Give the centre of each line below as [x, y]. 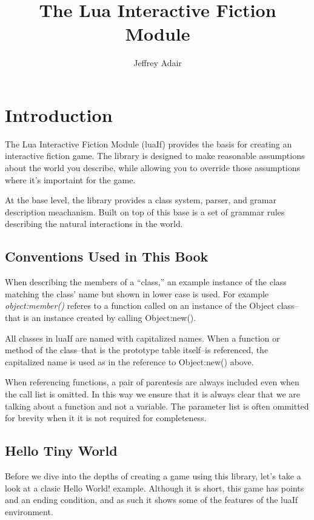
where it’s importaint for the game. [70, 179]
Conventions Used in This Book [107, 256]
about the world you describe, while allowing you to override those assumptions [153, 168]
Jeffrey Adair [158, 63]
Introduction [59, 114]
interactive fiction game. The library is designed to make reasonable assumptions [155, 156]
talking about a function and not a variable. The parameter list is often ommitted [157, 406]
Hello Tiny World [61, 451]
